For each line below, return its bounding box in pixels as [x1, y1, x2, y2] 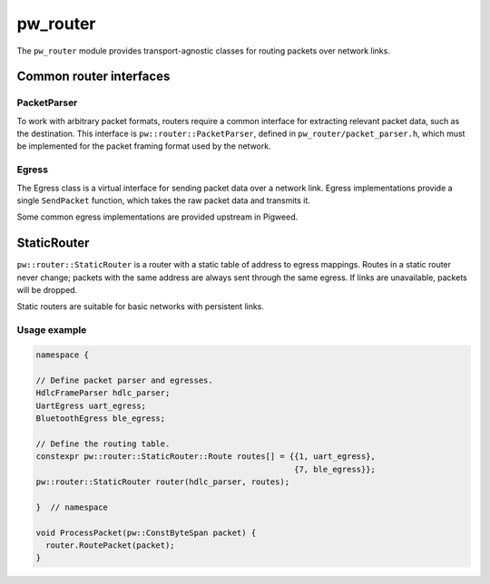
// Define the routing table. [35, 438, 171, 449]
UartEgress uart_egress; [35, 400, 147, 411]
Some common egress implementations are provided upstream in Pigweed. [16, 211, 299, 222]
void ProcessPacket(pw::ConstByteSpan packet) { [35, 527, 257, 538]
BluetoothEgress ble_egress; [35, 413, 166, 423]
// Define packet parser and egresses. [35, 375, 213, 385]
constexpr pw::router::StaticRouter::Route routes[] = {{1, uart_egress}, [35, 452, 377, 462]
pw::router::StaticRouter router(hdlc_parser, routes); [35, 476, 290, 487]
